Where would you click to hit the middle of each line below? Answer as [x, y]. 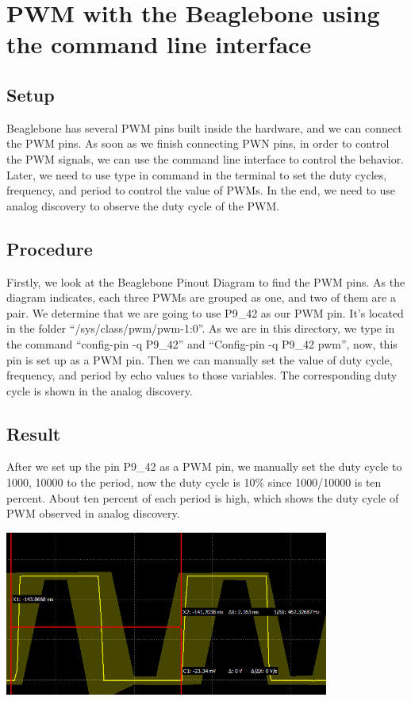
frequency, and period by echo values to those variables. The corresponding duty [202, 375]
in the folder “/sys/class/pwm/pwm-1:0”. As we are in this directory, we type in [201, 328]
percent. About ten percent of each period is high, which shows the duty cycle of [203, 497]
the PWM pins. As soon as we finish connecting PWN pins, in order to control [198, 143]
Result [34, 433]
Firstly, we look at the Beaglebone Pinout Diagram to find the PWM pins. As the [206, 281]
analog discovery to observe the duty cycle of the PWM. [143, 205]
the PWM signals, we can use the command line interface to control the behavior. [205, 158]
